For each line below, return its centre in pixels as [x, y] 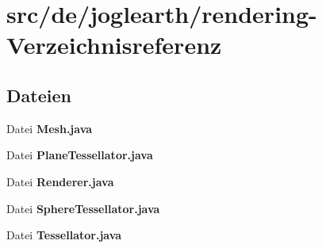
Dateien [39, 95]
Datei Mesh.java [50, 128]
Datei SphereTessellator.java [83, 208]
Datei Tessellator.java [64, 235]
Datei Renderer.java [60, 181]
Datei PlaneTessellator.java [80, 155]
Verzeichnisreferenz [114, 45]
